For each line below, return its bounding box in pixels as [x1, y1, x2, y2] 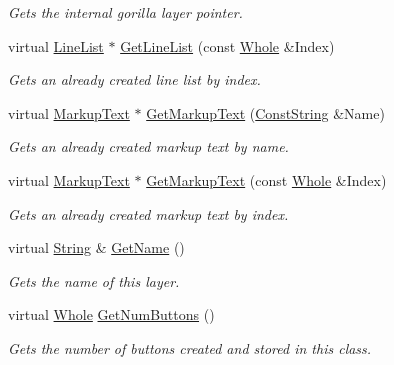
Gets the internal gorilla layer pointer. [8, 2, 243, 22]
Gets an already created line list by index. [8, 69, 261, 90]
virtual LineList [8, 35, 104, 56]
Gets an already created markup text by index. [8, 203, 289, 224]
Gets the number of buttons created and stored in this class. [8, 337, 372, 358]
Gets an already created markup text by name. [8, 136, 289, 157]
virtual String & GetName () [8, 237, 185, 258]
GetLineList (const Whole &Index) [120, 35, 335, 56]
